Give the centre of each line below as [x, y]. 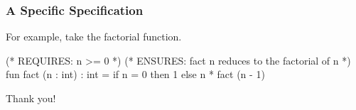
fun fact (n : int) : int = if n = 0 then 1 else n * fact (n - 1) [135, 74]
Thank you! [31, 98]
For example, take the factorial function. [94, 37]
